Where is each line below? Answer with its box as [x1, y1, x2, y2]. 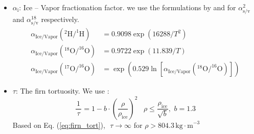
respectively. [41, 14, 79, 25]
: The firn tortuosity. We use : [15, 85, 109, 96]
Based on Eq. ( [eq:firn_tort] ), [12, 119, 105, 130]
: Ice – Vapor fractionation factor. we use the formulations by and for [19, 2, 236, 12]
